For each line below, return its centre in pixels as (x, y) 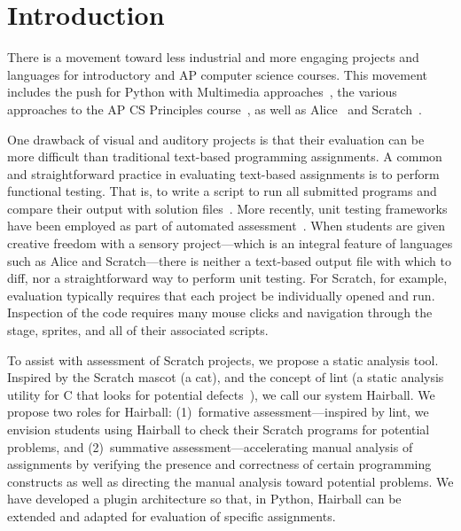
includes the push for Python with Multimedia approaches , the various (202, 92)
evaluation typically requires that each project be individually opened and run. (221, 295)
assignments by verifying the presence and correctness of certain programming (219, 464)
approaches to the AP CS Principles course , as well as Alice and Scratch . (215, 109)
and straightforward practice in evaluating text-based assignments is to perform (223, 173)
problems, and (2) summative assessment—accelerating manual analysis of (210, 446)
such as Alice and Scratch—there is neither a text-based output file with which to (229, 260)
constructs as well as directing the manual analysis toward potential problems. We (230, 481)
